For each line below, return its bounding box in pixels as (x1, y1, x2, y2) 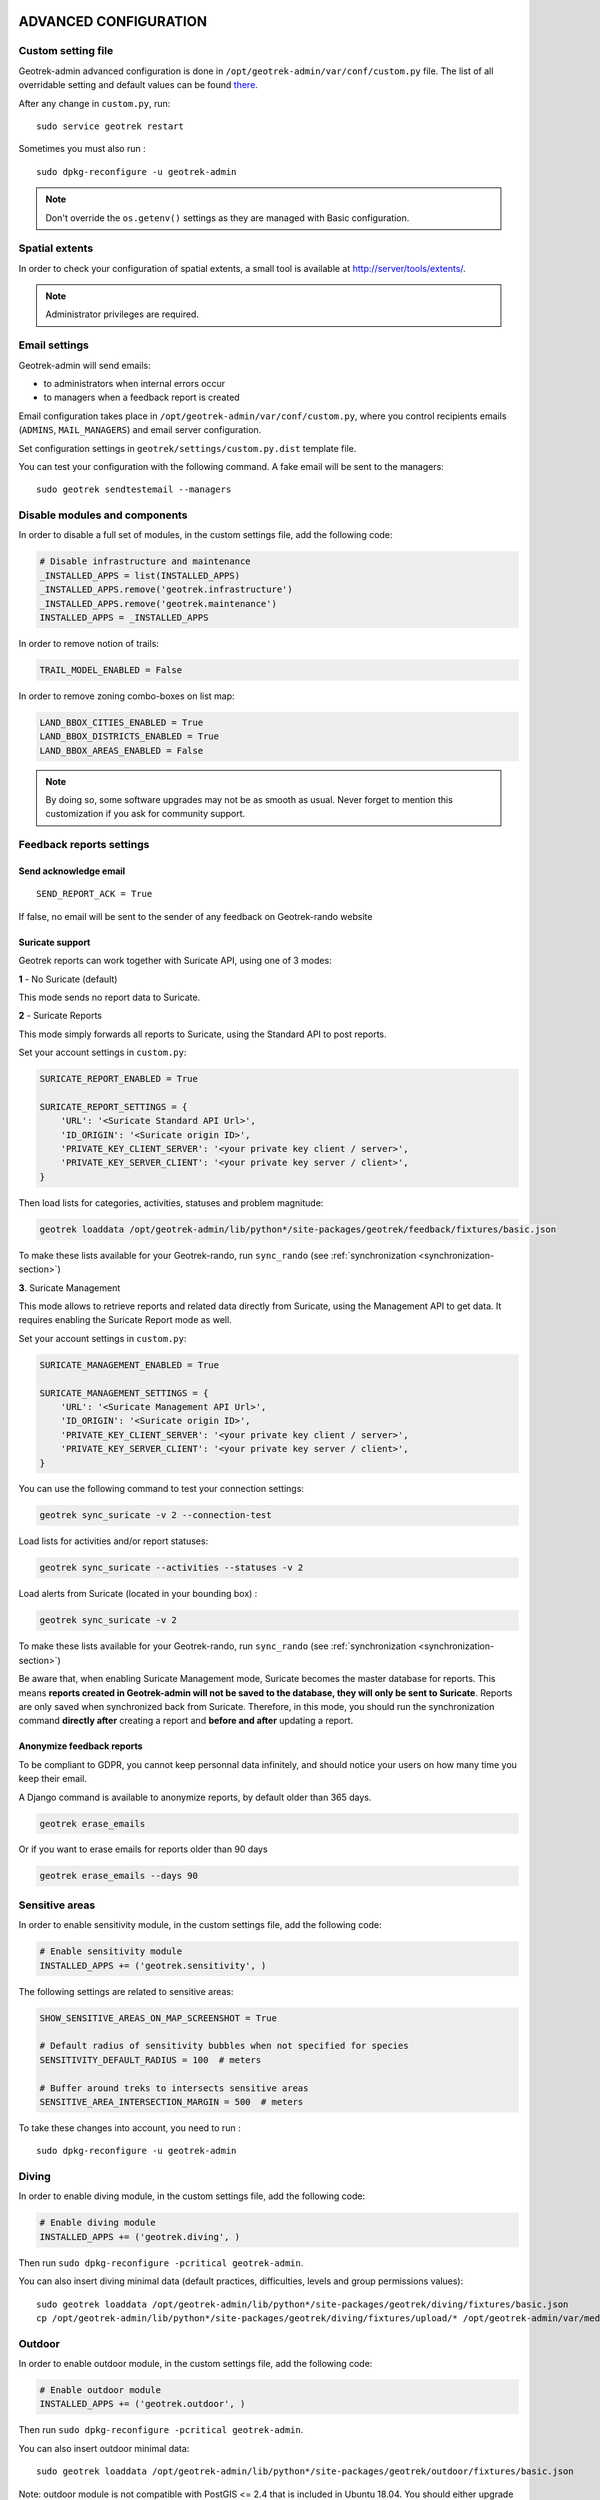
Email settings (18, 338, 89, 352)
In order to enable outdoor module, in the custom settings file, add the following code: (18, 2358, 373, 2370)
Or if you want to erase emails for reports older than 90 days (18, 1843, 269, 1855)
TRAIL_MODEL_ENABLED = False (39, 664, 183, 675)
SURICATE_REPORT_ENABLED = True (39, 1073, 199, 1085)
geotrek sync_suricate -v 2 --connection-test (39, 1510, 272, 1521)
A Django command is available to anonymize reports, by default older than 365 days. (18, 1791, 372, 1803)
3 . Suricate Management (18, 1281, 121, 1294)
